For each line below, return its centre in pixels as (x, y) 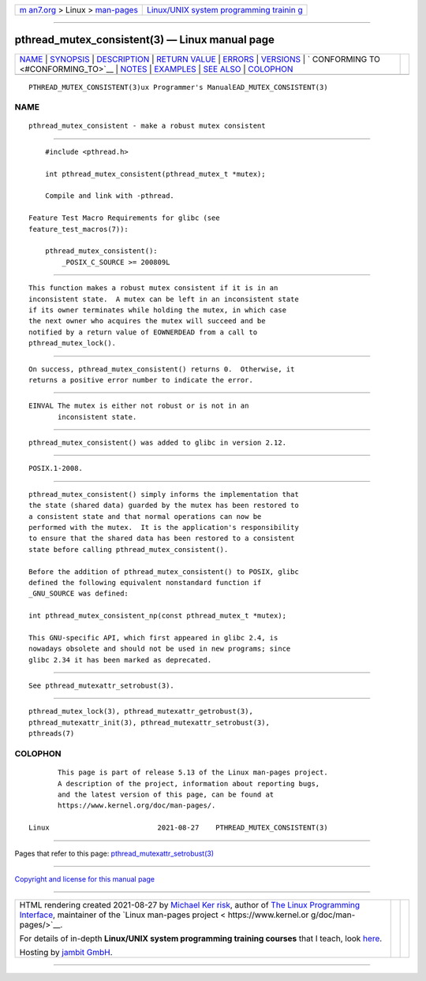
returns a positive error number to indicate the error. (141, 380)
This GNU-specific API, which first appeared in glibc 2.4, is (153, 638)
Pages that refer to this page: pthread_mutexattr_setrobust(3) (114, 853)
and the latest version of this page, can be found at (166, 794)
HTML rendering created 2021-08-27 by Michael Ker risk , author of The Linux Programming (190, 905)
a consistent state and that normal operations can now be (145, 516)
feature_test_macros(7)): (79, 229)
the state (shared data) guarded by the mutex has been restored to (164, 505)
